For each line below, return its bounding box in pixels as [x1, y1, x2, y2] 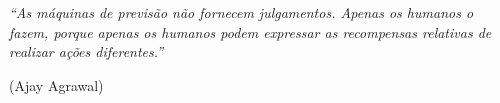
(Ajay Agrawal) [9, 74, 104, 95]
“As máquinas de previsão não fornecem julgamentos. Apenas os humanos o [9, 2, 474, 22]
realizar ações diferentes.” [9, 41, 164, 62]
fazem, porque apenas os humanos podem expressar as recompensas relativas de [9, 21, 492, 42]
